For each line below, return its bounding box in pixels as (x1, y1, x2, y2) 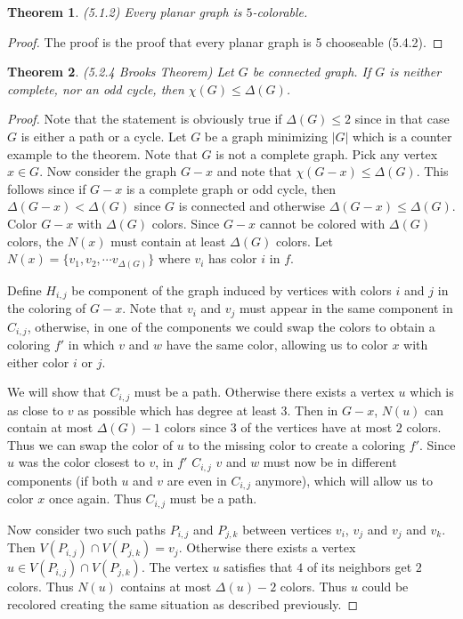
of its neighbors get (306, 558, 412, 576)
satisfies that (223, 558, 293, 576)
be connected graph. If (252, 62, 371, 81)
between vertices (242, 519, 332, 538)
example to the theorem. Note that (7, 144, 198, 163)
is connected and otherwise (178, 197, 326, 215)
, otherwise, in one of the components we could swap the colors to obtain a (27, 317, 435, 335)
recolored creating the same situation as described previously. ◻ (7, 594, 359, 613)
